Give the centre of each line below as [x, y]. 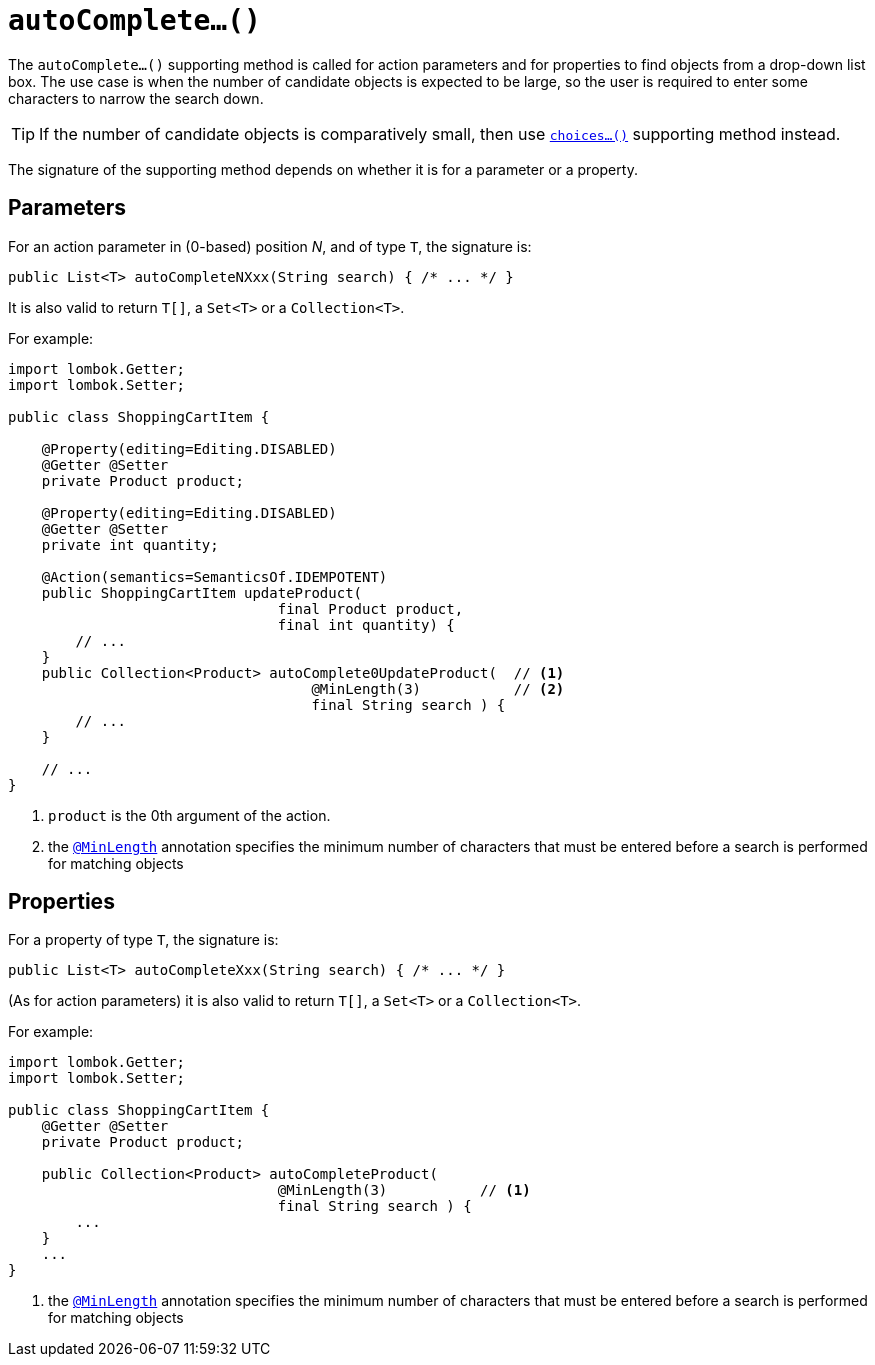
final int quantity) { [366, 624]
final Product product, [370, 608]
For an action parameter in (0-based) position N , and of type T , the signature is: [270, 246]
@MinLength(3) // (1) [404, 1190]
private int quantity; [130, 544]
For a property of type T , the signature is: [143, 940]
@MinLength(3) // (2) [438, 688]
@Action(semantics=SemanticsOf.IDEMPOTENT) [214, 576]
